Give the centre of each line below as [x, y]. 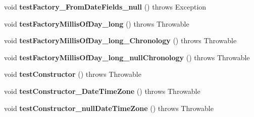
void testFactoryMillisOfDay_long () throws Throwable [97, 23]
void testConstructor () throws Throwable [73, 74]
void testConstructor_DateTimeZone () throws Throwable [102, 91]
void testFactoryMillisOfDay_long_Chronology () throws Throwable [120, 40]
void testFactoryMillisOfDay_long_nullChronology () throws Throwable [127, 57]
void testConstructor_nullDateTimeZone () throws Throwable [109, 108]
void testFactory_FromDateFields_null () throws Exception [105, 7]
